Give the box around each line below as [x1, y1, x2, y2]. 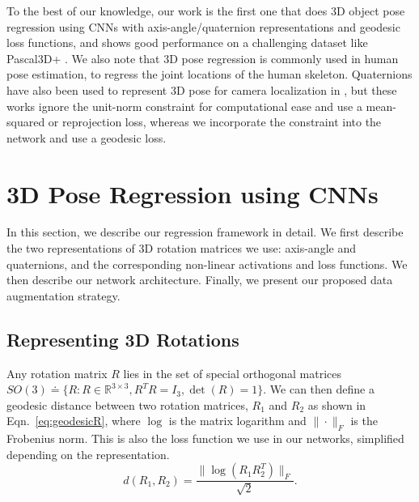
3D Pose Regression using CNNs [6, 177, 379, 210]
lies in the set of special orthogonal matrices [123, 364, 341, 381]
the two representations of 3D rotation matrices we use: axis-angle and [6, 240, 356, 257]
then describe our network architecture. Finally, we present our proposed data [6, 271, 393, 288]
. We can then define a [263, 381, 375, 398]
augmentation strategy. [6, 287, 121, 304]
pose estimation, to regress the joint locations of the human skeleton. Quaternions [6, 66, 413, 83]
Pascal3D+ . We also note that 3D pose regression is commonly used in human [6, 49, 399, 66]
